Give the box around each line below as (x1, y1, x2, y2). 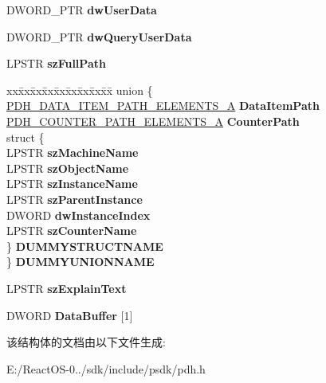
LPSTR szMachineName (6, 144, 139, 161)
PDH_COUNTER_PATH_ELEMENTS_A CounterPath (6, 112, 300, 129)
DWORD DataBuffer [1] (6, 307, 133, 323)
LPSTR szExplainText (6, 279, 127, 296)
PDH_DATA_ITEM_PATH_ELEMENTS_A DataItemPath (6, 97, 320, 114)
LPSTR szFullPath (6, 55, 106, 72)
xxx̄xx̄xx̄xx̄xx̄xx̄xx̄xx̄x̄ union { (6, 81, 153, 98)
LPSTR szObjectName (6, 159, 129, 176)
